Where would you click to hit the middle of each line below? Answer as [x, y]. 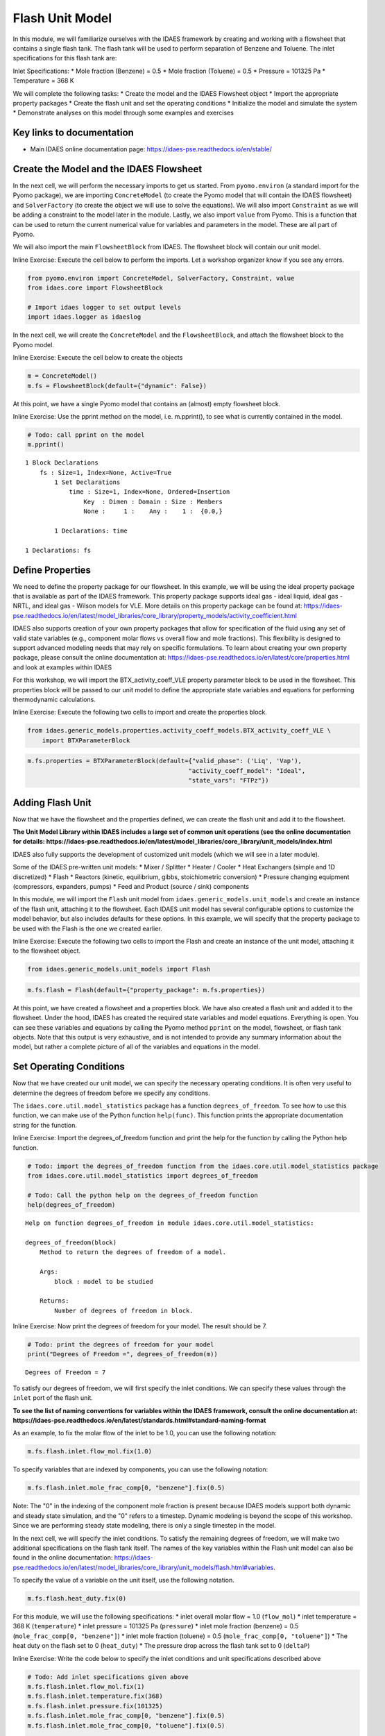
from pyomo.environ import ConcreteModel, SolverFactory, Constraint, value [161, 278]
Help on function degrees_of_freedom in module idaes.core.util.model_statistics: [170, 1223]
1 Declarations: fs [58, 550]
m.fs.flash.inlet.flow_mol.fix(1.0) [90, 1452]
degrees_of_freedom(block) [71, 1242]
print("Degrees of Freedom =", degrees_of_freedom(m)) [122, 1354]
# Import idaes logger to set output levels [104, 307]
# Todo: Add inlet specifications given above [108, 1677]
